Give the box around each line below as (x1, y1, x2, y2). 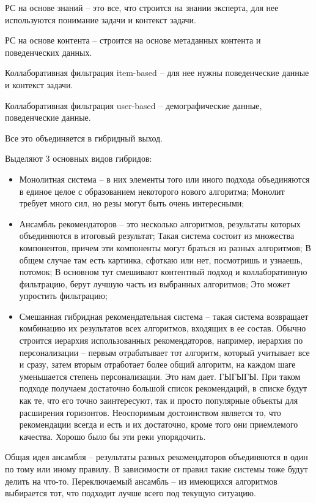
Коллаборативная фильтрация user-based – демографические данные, (5, 99, 262, 112)
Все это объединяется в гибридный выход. (5, 131, 163, 144)
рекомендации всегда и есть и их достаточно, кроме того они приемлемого (19, 418, 298, 431)
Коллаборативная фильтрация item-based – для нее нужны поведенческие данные (5, 66, 309, 79)
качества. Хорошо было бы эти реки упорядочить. (19, 429, 206, 442)
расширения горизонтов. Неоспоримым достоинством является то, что (19, 406, 281, 418)
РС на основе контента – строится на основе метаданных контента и (5, 34, 261, 47)
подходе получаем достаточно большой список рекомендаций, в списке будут (19, 382, 307, 395)
